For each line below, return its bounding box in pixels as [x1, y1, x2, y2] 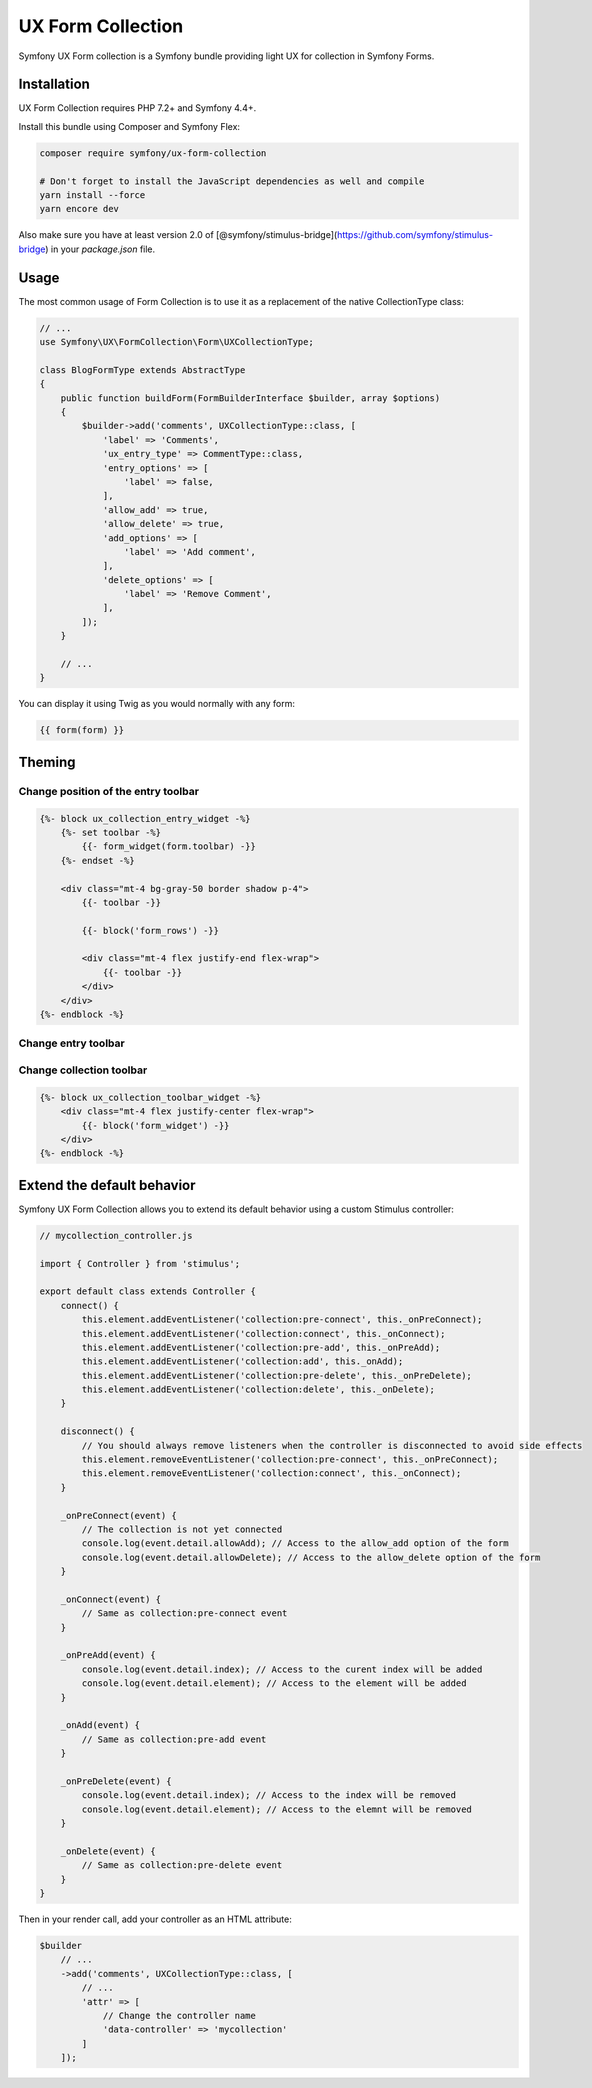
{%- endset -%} [60, 855, 135, 866]
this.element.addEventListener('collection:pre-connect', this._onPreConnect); [81, 1314, 483, 1325]
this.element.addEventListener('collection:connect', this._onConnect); [81, 1328, 446, 1339]
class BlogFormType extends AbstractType [39, 364, 246, 375]
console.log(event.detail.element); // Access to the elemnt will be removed [81, 1803, 472, 1815]
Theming [18, 753, 76, 770]
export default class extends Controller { [39, 1286, 257, 1297]
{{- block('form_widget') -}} [81, 1120, 230, 1131]
